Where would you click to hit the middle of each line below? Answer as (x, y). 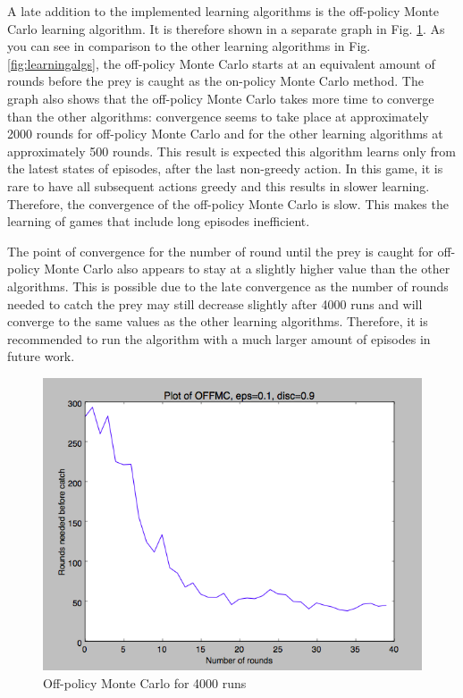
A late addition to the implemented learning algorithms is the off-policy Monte (223, 11)
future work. (41, 356)
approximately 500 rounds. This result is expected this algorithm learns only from (231, 151)
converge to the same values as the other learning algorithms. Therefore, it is (218, 321)
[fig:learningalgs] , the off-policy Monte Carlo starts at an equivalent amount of (221, 63)
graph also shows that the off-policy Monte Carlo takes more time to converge (221, 98)
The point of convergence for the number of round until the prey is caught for (220, 251)
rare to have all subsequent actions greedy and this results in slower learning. (219, 185)
